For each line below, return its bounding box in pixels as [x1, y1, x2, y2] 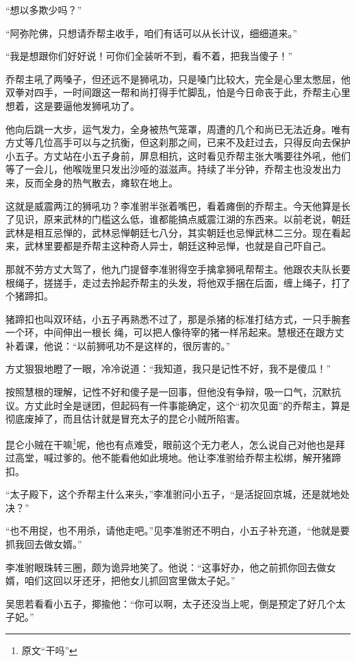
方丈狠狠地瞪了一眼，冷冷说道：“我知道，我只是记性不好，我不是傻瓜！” [5, 361, 331, 376]
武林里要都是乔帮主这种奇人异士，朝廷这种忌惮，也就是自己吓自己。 [24, 239, 331, 253]
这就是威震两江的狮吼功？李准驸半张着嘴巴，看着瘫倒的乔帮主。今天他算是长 [5, 198, 351, 213]
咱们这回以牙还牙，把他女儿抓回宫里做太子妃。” [24, 573, 236, 588]
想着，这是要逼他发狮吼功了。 [5, 98, 140, 112]
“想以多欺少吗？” [5, 3, 82, 16]
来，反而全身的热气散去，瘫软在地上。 [5, 175, 178, 189]
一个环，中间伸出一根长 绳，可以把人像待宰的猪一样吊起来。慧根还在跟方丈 [5, 325, 344, 339]
